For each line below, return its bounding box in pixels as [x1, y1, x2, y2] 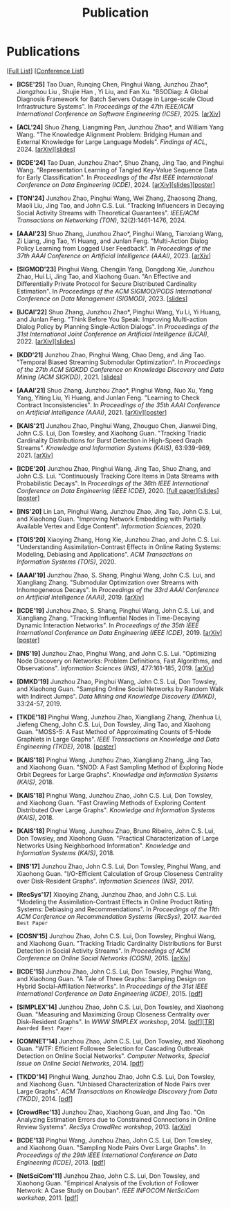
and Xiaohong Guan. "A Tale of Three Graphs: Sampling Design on [16, 974, 205, 983]
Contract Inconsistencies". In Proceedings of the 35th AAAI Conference [16, 400, 221, 409]
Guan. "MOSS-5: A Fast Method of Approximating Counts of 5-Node [16, 727, 212, 735]
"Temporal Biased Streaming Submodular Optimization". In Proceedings [16, 358, 221, 366]
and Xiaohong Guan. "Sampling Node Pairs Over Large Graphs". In [16, 1143, 206, 1152]
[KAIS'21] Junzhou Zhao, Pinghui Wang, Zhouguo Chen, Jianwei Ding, [16, 421, 218, 430]
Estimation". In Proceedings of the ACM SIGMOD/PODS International [16, 287, 212, 295]
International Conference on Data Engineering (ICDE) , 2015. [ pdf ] [16, 989, 203, 998]
